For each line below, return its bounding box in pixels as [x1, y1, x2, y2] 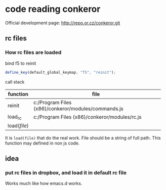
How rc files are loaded [5, 49, 62, 56]
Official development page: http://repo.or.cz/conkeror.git [5, 20, 120, 26]
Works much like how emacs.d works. [5, 181, 83, 187]
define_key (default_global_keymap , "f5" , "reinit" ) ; [5, 70, 116, 75]
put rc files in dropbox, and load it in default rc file [5, 169, 127, 176]
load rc [7, 113, 22, 121]
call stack [5, 79, 25, 85]
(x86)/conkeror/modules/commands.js [33, 105, 124, 112]
